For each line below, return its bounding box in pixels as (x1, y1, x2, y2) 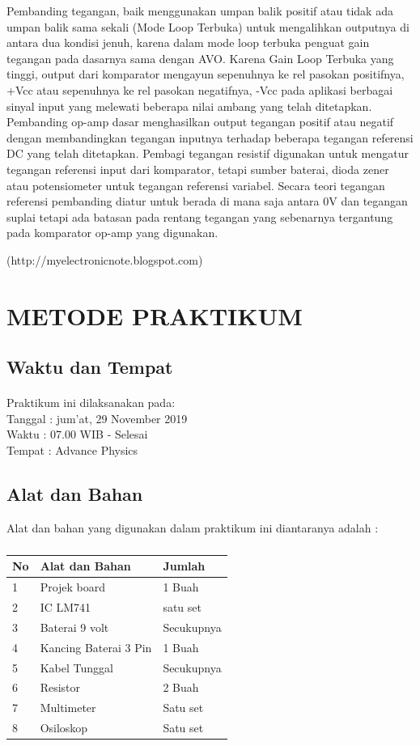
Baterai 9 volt (40, 618, 109, 635)
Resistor (40, 679, 81, 696)
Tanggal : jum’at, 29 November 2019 (6, 409, 188, 426)
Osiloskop (40, 719, 88, 736)
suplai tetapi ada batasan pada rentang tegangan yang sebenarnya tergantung (6, 208, 393, 225)
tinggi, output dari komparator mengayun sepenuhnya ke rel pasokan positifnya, (6, 66, 405, 83)
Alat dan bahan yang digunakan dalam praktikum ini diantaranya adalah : (6, 519, 379, 536)
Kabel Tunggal (40, 659, 113, 676)
